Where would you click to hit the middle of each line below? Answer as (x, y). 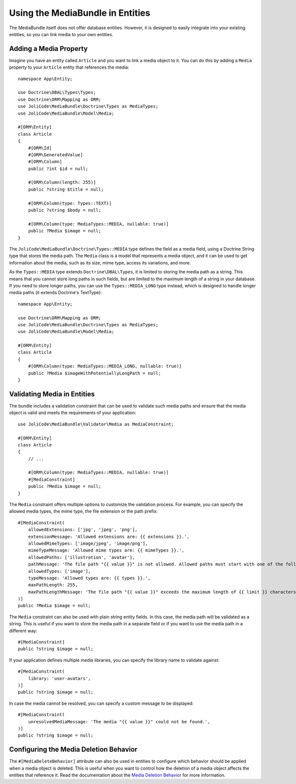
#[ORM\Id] (40, 148)
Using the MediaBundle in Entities (80, 13)
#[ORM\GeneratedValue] (55, 155)
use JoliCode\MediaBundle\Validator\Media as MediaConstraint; (96, 424)
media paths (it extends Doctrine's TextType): (55, 293)
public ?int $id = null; (58, 169)
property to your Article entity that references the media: (69, 67)
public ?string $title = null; (66, 189)
